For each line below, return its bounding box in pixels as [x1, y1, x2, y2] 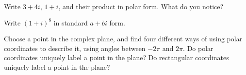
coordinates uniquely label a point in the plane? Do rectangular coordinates [4, 52, 229, 62]
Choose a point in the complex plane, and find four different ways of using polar [4, 34, 243, 44]
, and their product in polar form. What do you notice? [58, 1, 224, 11]
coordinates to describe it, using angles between [4, 43, 146, 53]
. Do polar [183, 43, 213, 53]
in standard [53, 17, 88, 27]
